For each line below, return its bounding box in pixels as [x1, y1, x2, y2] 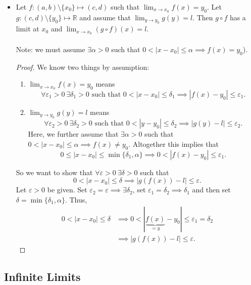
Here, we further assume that [28, 129, 119, 139]
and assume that [79, 12, 131, 22]
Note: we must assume [16, 44, 85, 54]
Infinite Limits [4, 268, 81, 284]
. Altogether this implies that [128, 138, 219, 149]
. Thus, [65, 194, 87, 205]
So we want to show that [16, 167, 93, 177]
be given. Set [47, 184, 87, 195]
